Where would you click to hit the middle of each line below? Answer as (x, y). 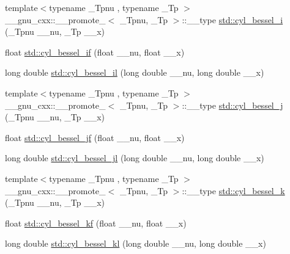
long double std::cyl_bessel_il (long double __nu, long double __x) (135, 72)
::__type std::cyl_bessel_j (232, 105)
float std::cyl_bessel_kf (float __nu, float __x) (96, 223)
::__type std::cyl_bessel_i (232, 19)
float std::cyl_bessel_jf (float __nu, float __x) (95, 137)
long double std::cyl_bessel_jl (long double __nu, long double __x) (135, 158)
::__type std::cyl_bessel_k (233, 190)
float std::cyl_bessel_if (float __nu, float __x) (95, 52)
